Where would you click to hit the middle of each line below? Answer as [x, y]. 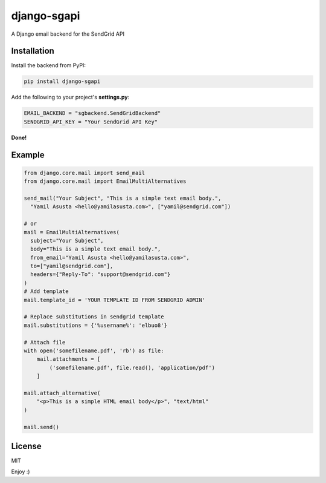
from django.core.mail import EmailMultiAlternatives [105, 181]
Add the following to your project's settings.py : [70, 97]
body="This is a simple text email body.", [96, 249]
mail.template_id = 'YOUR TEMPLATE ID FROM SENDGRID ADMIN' [115, 300]
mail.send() [42, 427]
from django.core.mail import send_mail [84, 173]
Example [28, 155]
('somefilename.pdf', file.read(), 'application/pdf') [132, 367]
